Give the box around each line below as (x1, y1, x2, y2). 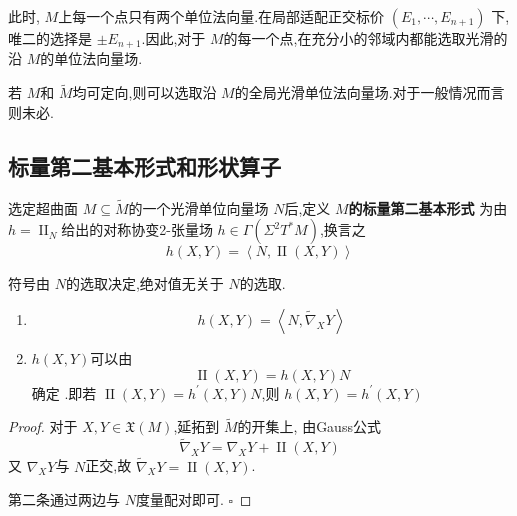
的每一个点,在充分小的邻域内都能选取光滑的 (223, 28, 508, 48)
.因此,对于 (141, 28, 206, 48)
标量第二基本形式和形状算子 (8, 150, 281, 181)
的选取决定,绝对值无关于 (65, 273, 224, 294)
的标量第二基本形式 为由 (348, 197, 508, 218)
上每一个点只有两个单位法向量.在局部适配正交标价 (58, 6, 385, 26)
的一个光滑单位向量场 (128, 197, 269, 218)
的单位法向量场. (40, 48, 143, 69)
